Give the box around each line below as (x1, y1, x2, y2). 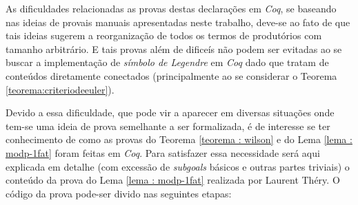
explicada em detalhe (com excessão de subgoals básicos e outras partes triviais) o (6, 159, 350, 173)
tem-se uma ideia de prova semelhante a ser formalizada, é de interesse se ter (6, 118, 330, 133)
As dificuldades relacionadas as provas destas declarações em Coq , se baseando (6, 1, 337, 15)
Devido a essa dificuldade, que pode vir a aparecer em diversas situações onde (6, 105, 335, 120)
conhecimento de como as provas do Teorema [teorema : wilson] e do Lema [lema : (6, 132, 352, 147)
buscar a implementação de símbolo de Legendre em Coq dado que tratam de (6, 55, 329, 69)
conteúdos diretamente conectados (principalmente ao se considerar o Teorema (6, 68, 337, 83)
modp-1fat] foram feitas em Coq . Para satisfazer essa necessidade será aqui (6, 145, 320, 160)
